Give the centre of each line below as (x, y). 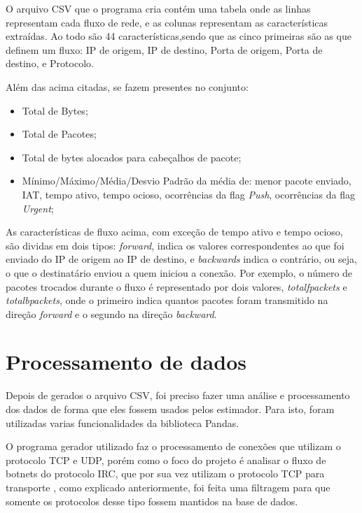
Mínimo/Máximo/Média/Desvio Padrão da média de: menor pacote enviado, (187, 181)
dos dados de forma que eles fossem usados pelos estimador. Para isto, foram (170, 409)
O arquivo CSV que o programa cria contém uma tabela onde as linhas (158, 8)
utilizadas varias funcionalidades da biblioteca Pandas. (123, 422)
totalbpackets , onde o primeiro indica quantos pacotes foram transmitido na (167, 300)
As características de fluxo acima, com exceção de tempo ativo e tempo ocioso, (174, 232)
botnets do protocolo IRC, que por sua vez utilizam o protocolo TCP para (165, 474)
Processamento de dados (126, 362)
